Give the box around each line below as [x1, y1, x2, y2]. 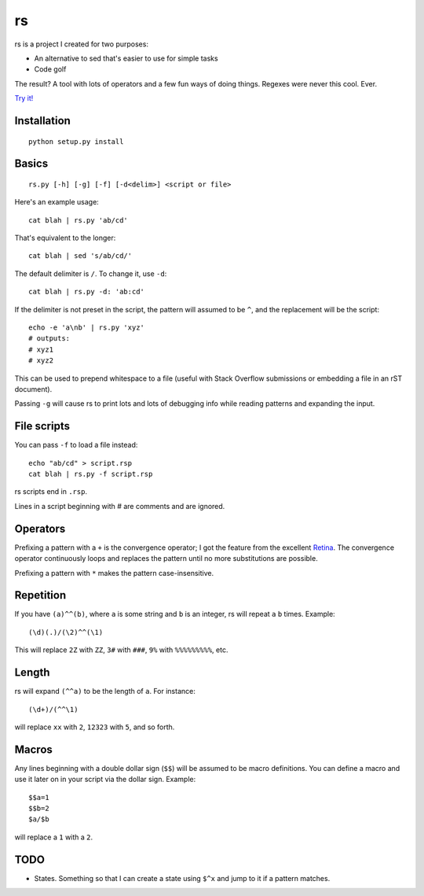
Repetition [14, 588, 67, 602]
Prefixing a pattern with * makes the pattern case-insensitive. [14, 568, 214, 577]
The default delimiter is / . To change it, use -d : [14, 268, 167, 278]
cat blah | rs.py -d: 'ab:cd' [28, 287, 145, 297]
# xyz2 [28, 356, 54, 365]
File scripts [14, 419, 71, 433]
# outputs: [28, 334, 71, 343]
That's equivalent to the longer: [14, 233, 116, 243]
